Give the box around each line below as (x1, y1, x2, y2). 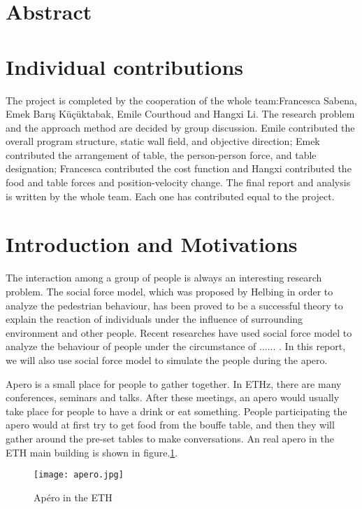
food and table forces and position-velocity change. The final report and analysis (6, 175, 351, 190)
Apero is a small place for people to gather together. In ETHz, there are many (6, 376, 342, 391)
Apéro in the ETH (34, 489, 113, 504)
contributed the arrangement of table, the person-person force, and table (6, 147, 317, 162)
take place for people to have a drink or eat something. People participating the (6, 403, 347, 418)
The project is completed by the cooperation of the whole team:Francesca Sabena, (6, 92, 357, 107)
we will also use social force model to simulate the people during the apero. (6, 352, 328, 367)
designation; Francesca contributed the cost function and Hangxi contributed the (6, 161, 352, 176)
